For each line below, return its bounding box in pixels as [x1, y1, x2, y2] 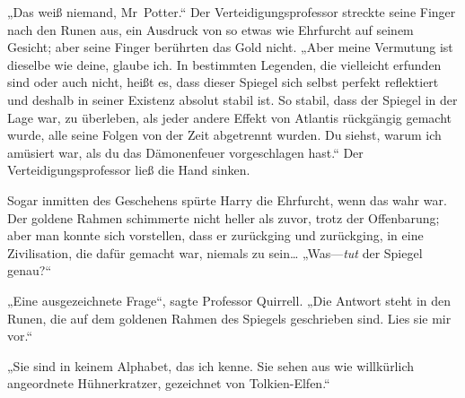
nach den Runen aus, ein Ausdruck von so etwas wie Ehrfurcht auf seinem [7, 20, 414, 39]
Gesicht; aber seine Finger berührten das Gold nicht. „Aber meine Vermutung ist [7, 38, 453, 56]
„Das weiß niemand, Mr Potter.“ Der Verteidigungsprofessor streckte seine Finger [7, 3, 456, 21]
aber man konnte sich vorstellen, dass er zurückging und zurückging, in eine [7, 226, 424, 245]
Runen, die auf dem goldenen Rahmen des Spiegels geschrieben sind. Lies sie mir [7, 308, 452, 327]
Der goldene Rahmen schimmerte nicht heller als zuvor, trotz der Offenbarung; [7, 208, 440, 227]
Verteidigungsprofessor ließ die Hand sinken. [7, 160, 250, 179]
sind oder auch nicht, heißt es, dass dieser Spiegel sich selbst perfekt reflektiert [7, 73, 439, 91]
